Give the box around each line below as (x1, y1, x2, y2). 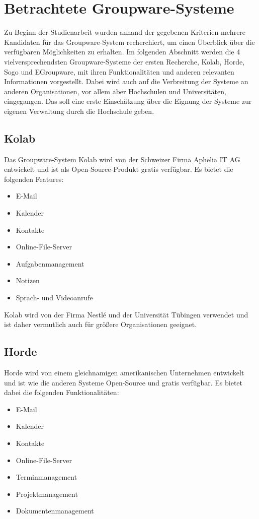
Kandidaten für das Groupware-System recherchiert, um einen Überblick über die (4, 36, 255, 47)
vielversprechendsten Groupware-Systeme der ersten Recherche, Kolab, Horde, (4, 56, 245, 67)
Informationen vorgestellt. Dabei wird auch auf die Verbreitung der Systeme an (4, 76, 248, 87)
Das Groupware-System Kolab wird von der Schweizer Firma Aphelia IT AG (4, 154, 240, 164)
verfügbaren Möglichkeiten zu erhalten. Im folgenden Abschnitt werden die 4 (4, 46, 240, 57)
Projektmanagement (16, 488, 78, 499)
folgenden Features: (4, 173, 64, 184)
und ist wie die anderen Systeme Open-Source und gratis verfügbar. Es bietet (4, 377, 242, 387)
